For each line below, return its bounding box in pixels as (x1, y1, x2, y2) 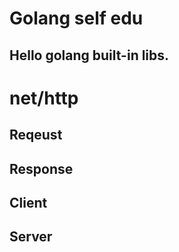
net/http (9, 87, 79, 109)
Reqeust (9, 127, 63, 144)
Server (9, 228, 53, 246)
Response (9, 160, 74, 177)
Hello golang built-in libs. (9, 47, 170, 64)
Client (9, 194, 48, 211)
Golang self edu (9, 7, 144, 30)
